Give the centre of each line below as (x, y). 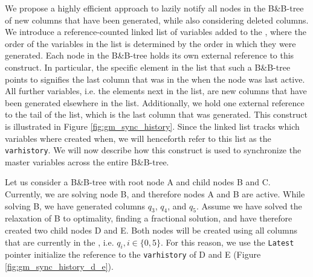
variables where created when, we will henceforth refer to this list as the (138, 138)
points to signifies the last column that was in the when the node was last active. (155, 79)
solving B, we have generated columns (75, 205)
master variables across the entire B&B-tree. (87, 161)
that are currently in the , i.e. (60, 242)
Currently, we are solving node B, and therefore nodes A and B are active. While (155, 193)
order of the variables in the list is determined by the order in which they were (150, 43)
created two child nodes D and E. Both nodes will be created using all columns (151, 230)
